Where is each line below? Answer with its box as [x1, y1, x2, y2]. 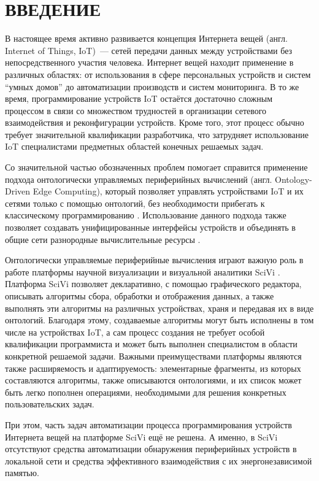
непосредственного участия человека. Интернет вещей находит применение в [5, 56, 294, 69]
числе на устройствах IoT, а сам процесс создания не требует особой [5, 325, 265, 338]
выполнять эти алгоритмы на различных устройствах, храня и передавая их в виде [5, 301, 314, 314]
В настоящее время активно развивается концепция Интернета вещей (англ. [5, 32, 288, 45]
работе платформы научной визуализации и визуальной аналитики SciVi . [5, 265, 280, 278]
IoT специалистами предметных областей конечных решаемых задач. [5, 140, 264, 153]
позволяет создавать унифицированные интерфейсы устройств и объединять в [5, 221, 296, 234]
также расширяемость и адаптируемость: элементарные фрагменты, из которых [5, 361, 301, 374]
